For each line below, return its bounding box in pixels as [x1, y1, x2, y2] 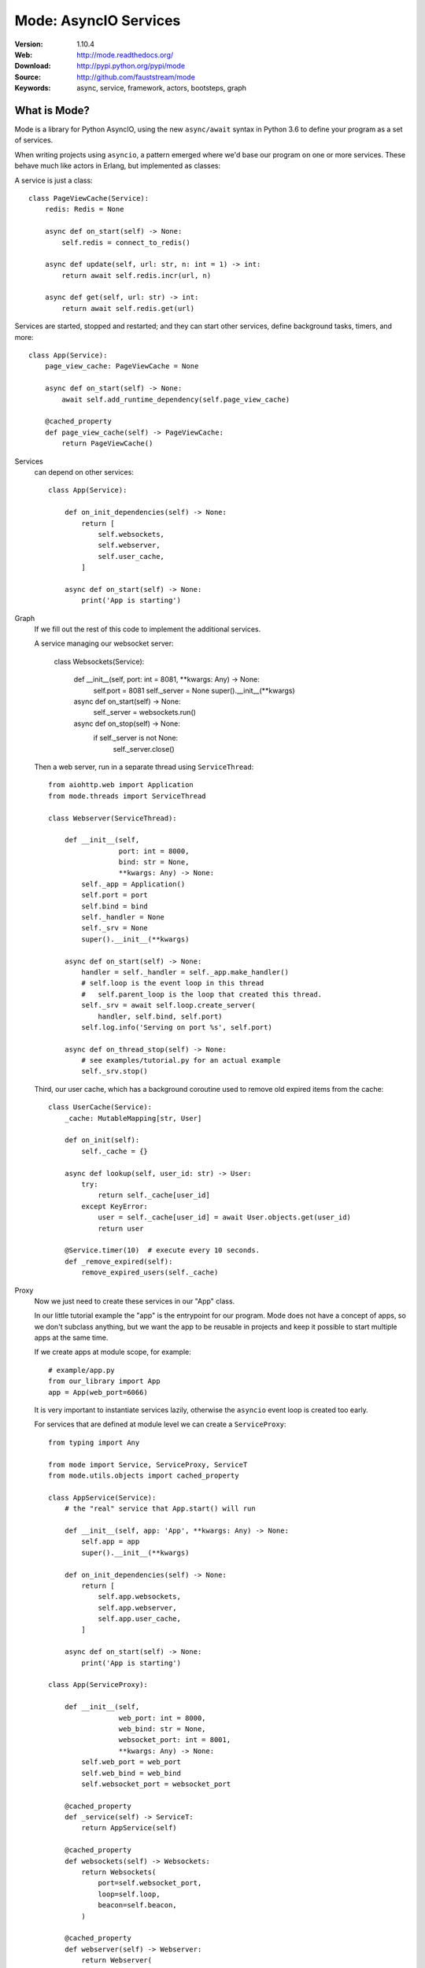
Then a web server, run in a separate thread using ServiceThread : [34, 762, 254, 771]
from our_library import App [48, 1377, 161, 1385]
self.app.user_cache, [98, 1615, 181, 1623]
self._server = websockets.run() [93, 708, 197, 717]
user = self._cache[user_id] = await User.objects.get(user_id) [98, 1213, 352, 1222]
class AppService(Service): [48, 1493, 157, 1502]
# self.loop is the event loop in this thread [81, 978, 264, 988]
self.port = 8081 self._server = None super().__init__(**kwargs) [93, 686, 295, 695]
